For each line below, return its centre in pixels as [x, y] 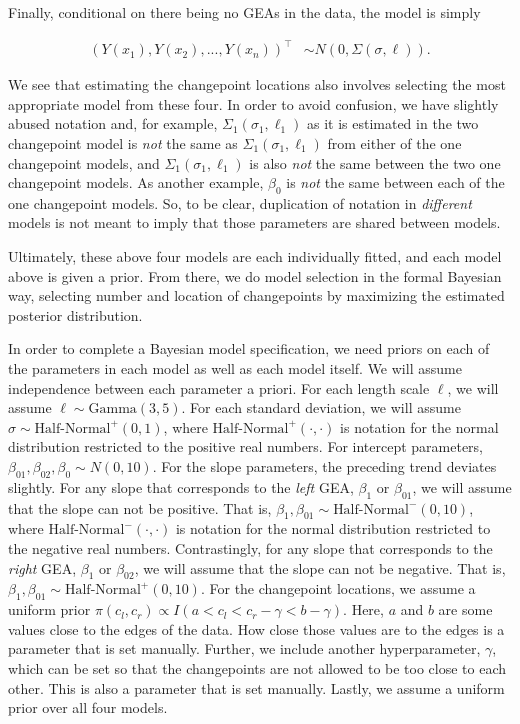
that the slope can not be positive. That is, [140, 507]
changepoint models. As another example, [136, 182]
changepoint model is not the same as [123, 142]
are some [465, 609]
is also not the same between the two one [375, 162]
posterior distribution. [75, 314]
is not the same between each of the [395, 182]
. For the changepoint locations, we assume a [338, 588]
